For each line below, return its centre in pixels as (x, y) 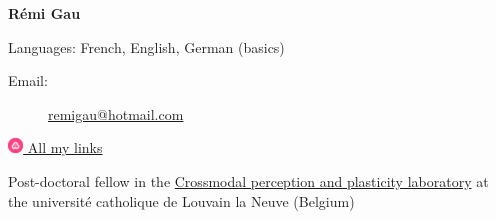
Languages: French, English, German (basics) (146, 46)
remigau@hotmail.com (116, 113)
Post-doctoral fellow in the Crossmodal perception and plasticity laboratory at (248, 181)
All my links (65, 147)
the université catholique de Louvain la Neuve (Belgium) (181, 200)
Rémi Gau (44, 13)
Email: (28, 80)
